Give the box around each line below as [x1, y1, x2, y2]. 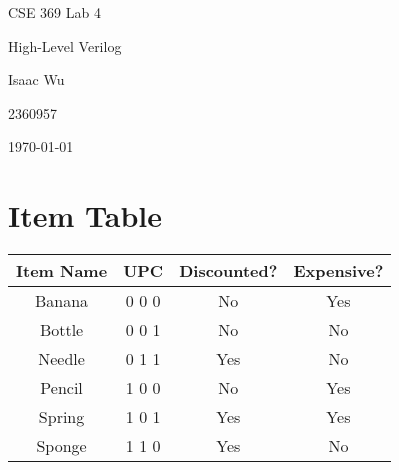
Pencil [40, 376, 83, 400]
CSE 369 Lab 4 [8, 2, 101, 22]
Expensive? [293, 259, 384, 283]
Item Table [8, 195, 162, 236]
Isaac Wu [8, 69, 65, 90]
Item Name [16, 259, 108, 283]
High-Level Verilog [8, 35, 122, 56]
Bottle [39, 318, 84, 342]
